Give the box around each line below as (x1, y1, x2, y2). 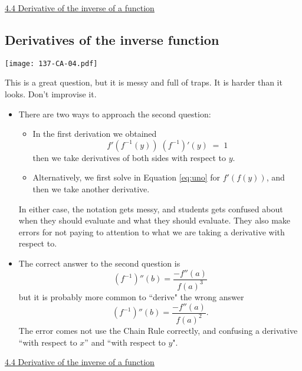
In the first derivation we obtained (32, 127, 157, 140)
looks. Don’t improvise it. (5, 88, 97, 100)
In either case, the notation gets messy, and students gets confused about (18, 202, 283, 215)
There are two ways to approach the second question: (18, 107, 211, 120)
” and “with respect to (84, 336, 166, 348)
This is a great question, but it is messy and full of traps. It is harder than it (5, 76, 283, 88)
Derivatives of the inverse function (5, 30, 219, 48)
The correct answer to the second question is (18, 257, 180, 269)
